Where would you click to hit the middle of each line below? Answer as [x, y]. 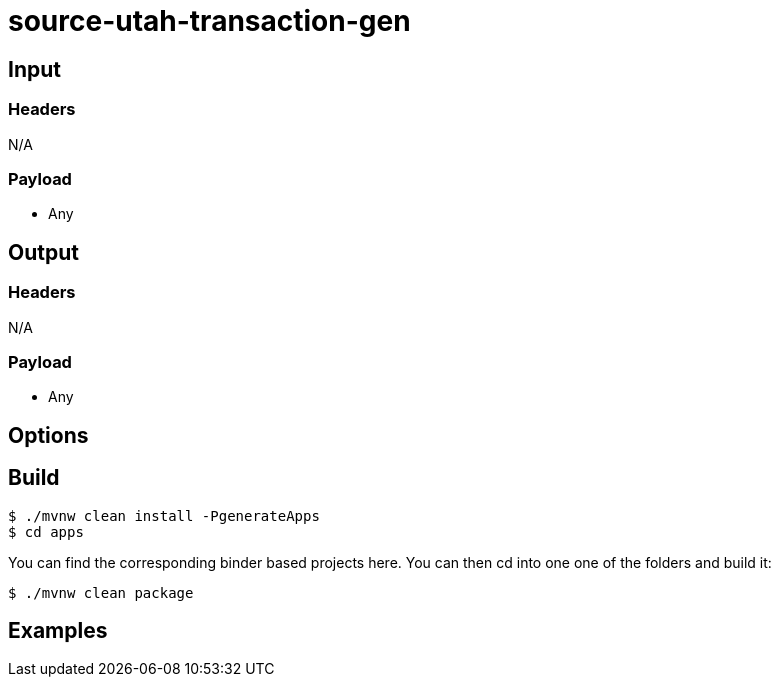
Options [48, 435]
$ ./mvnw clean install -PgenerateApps [164, 515]
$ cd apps [46, 531]
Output [43, 252]
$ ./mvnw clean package [101, 592]
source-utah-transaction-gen [209, 21]
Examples [58, 630]
